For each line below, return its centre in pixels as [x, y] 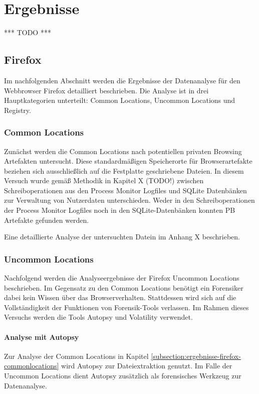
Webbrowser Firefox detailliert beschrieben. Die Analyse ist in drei [106, 90]
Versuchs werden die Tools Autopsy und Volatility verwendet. [98, 317]
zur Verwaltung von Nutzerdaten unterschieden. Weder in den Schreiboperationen [129, 200]
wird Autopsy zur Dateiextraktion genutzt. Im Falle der [147, 366]
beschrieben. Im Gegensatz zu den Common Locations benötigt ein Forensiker [124, 287]
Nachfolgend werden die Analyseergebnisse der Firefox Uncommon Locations [122, 278]
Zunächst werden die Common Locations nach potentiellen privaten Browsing [123, 151]
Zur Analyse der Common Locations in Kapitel [76, 356]
